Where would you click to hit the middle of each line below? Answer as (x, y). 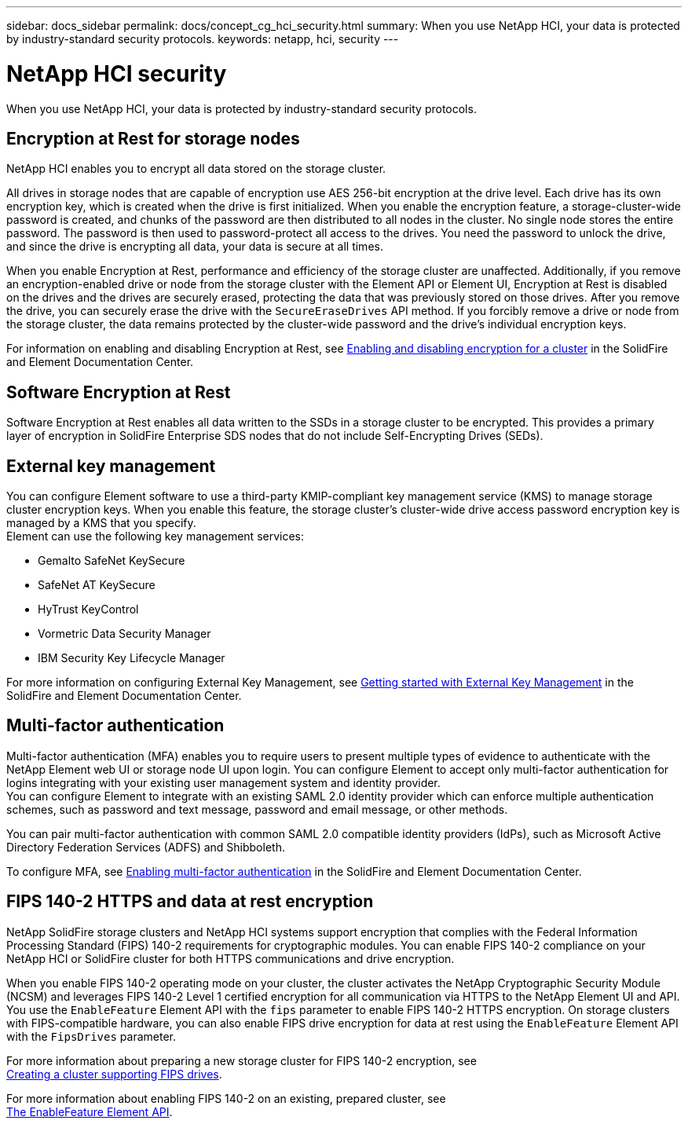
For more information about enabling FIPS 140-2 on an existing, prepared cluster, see (226, 1098)
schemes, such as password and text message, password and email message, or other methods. (257, 809)
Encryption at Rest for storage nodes (153, 138)
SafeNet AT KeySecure (97, 585)
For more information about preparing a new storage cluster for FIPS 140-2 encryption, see (242, 1060)
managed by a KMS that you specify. (101, 523)
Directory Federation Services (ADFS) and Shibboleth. (146, 847)
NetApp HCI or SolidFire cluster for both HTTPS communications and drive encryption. (231, 958)
